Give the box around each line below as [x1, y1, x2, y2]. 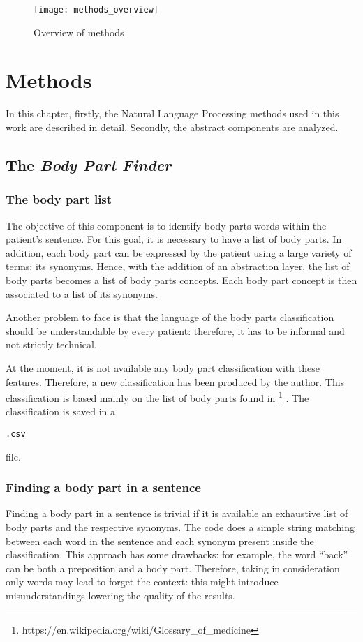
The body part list [6, 191, 112, 208]
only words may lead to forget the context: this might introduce [6, 574, 279, 589]
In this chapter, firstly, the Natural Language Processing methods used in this [6, 106, 339, 121]
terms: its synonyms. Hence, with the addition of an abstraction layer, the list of [6, 259, 350, 274]
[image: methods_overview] [34, 5, 158, 15]
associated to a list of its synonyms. [6, 286, 158, 301]
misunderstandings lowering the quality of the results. [6, 588, 235, 602]
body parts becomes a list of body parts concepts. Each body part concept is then [6, 272, 357, 287]
